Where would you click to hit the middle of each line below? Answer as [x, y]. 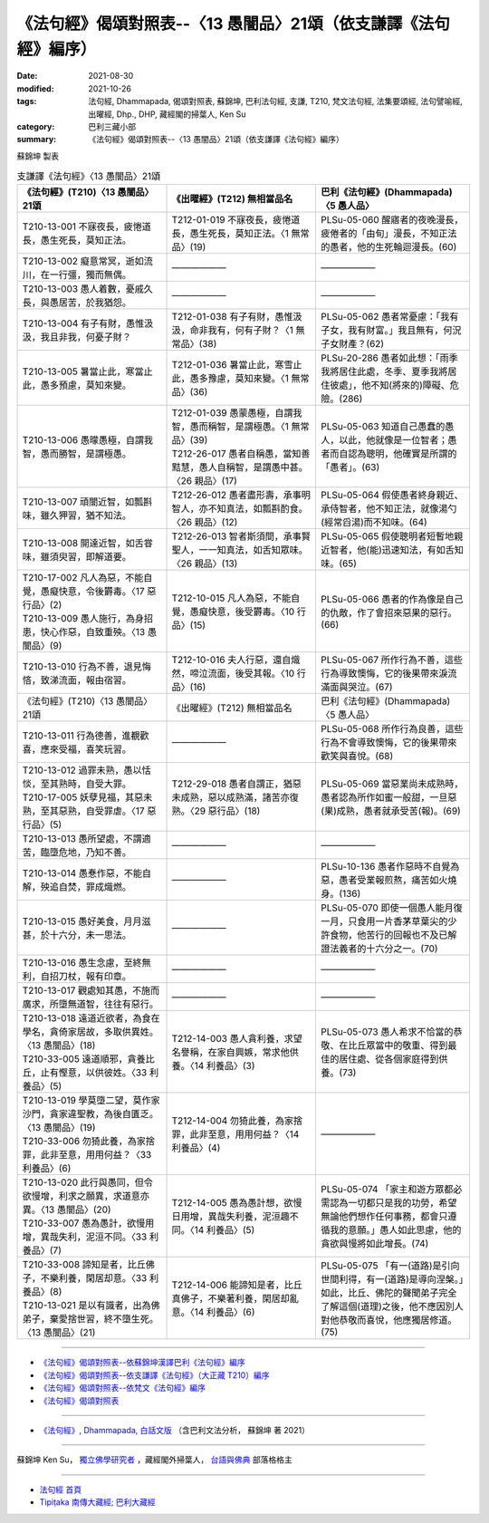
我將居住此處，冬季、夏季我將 [384, 371]
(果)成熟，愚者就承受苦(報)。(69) [391, 811]
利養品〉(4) [196, 1148]
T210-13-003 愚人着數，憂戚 [83, 289]
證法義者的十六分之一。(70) [379, 949]
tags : [27, 101]
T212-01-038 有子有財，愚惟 [232, 317]
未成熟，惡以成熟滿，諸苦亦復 [235, 797]
